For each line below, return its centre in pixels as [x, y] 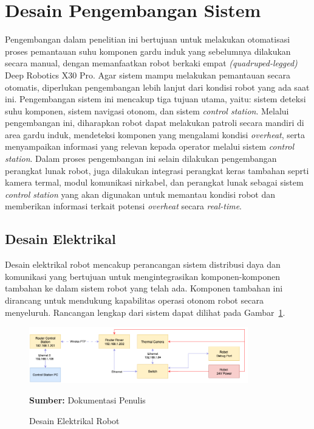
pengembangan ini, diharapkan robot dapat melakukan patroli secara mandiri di [155, 123]
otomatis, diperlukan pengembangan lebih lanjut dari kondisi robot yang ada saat [157, 87]
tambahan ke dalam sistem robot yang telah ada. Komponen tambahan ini [144, 288]
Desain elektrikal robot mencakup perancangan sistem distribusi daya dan [143, 264]
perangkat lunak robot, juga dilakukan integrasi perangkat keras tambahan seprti [157, 170]
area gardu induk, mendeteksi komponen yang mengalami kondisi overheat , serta [155, 134]
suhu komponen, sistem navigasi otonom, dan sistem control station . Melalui [147, 110]
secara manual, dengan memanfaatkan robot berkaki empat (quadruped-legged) [151, 63]
